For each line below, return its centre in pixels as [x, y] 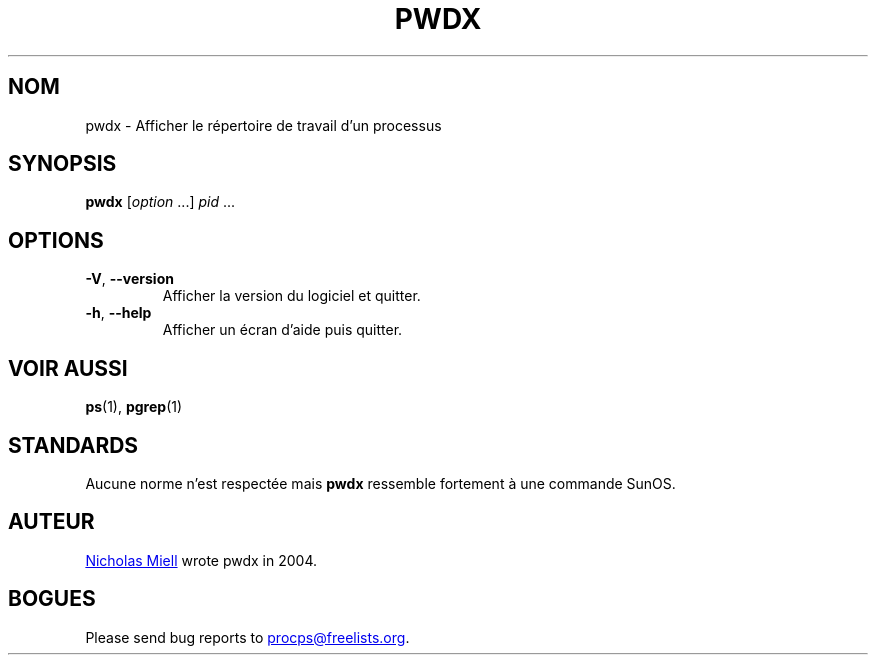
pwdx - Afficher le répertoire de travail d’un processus [263, 125]
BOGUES [52, 599]
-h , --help [118, 313]
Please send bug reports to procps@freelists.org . [247, 637]
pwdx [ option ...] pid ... [160, 202]
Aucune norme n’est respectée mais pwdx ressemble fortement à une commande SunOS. [380, 483]
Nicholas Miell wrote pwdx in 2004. [201, 560]
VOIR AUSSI [68, 368]
